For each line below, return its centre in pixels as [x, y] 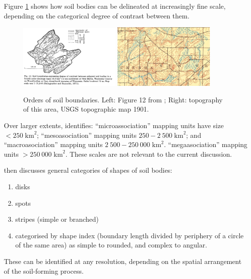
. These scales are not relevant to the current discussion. [149, 154]
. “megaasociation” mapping [206, 144]
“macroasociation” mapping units [53, 144]
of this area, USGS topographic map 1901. [86, 109]
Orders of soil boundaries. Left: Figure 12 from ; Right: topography [123, 99]
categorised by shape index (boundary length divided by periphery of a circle [129, 235]
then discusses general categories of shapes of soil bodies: [88, 170]
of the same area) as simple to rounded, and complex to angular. [111, 245]
